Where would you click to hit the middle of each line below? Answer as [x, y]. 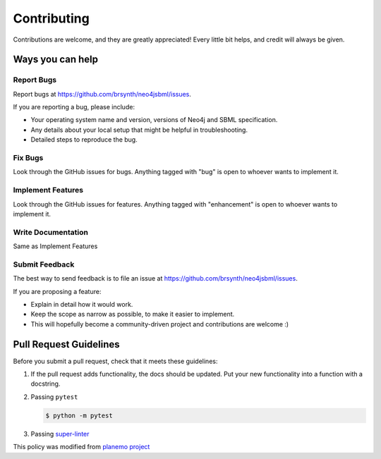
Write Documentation [50, 232]
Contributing [51, 18]
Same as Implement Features [55, 246]
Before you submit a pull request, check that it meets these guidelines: [115, 361]
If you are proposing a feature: [57, 291]
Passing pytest [54, 397]
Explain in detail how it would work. [82, 304]
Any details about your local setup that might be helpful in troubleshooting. [139, 130]
